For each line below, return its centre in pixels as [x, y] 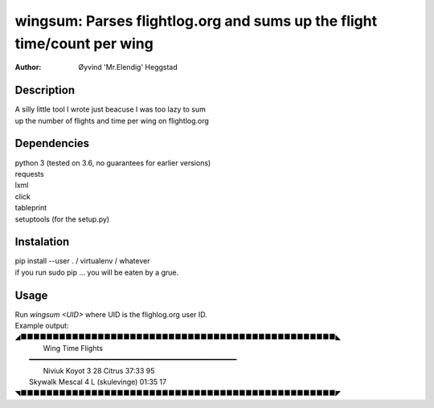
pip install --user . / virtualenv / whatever [82, 261]
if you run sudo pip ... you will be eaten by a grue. [97, 272]
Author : [28, 67]
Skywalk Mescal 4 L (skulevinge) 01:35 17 [98, 382]
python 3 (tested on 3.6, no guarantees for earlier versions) [113, 163]
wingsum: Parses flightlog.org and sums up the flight [196, 21]
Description [45, 90]
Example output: [42, 326]
